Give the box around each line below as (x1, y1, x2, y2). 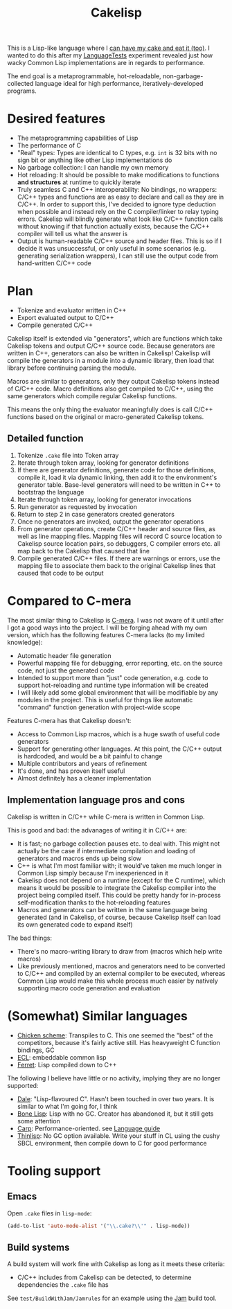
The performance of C (17, 141, 82, 150)
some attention (17, 1116, 60, 1125)
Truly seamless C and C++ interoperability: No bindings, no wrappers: (17, 186, 217, 194)
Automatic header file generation (17, 651, 111, 659)
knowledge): (7, 638, 43, 646)
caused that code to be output (17, 569, 104, 577)
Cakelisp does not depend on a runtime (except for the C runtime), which (17, 876, 226, 884)
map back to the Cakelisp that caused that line (17, 546, 150, 555)
